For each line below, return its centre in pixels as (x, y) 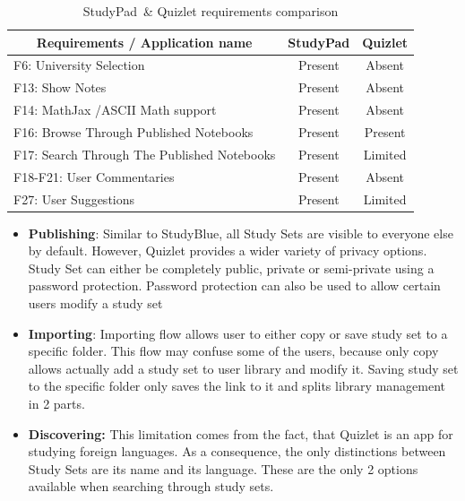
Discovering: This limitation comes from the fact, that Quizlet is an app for (241, 433)
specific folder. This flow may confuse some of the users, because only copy (233, 351)
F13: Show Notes (60, 87)
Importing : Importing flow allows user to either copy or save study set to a (238, 333)
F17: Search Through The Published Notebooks (145, 154)
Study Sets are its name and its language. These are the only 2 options (223, 468)
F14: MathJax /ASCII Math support (115, 110)
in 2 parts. (56, 403)
